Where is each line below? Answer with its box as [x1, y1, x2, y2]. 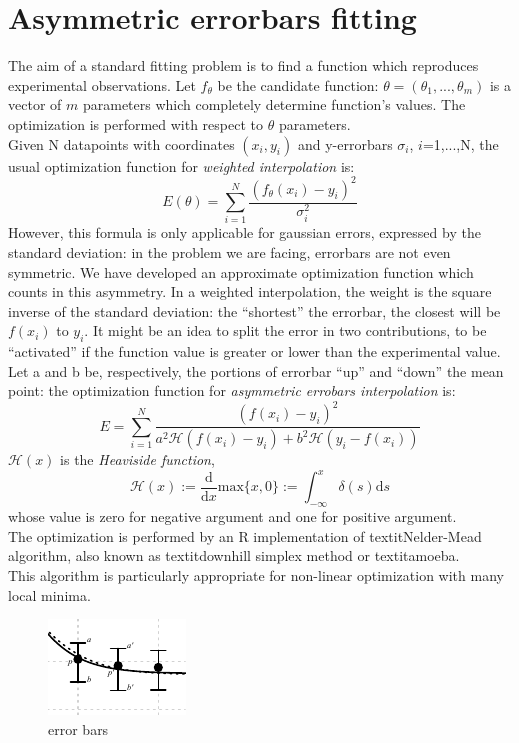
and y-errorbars [297, 133, 393, 154]
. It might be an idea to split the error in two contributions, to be [84, 320, 487, 341]
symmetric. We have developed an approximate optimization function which [8, 261, 474, 282]
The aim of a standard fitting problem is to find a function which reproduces [8, 55, 479, 76]
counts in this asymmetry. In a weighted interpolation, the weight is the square [8, 281, 492, 302]
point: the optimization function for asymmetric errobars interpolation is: [8, 380, 456, 401]
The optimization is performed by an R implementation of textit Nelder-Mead [8, 525, 482, 546]
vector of [8, 94, 62, 115]
